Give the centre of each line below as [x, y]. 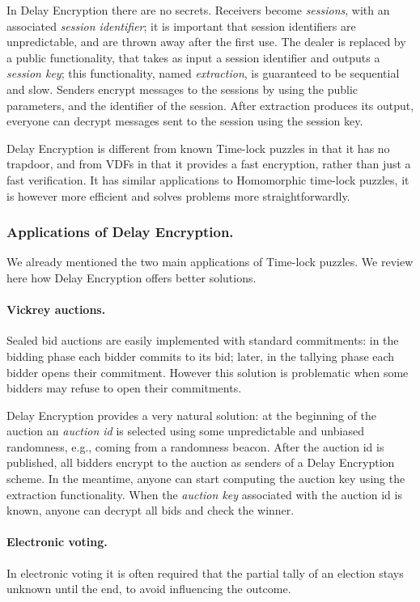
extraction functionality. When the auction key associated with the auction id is [204, 494]
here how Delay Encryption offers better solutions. [132, 277]
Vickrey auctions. [56, 309]
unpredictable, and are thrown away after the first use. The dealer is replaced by [206, 42]
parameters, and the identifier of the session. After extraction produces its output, [210, 105]
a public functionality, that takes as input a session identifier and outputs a [193, 57]
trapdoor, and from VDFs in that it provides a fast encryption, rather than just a [209, 164]
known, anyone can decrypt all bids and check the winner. [151, 510]
